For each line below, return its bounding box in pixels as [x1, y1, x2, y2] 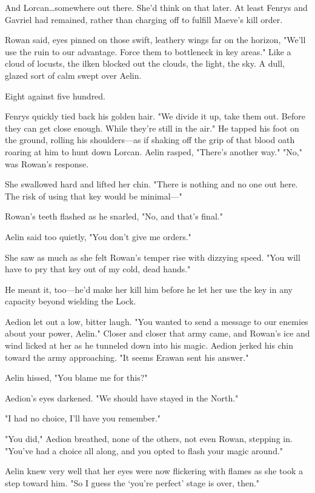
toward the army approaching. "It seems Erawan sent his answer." [5, 350, 249, 363]
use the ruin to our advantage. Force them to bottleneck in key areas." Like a [5, 45, 291, 58]
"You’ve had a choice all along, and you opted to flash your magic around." [5, 444, 283, 457]
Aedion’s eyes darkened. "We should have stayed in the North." [5, 391, 239, 404]
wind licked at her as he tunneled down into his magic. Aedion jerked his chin [5, 339, 293, 352]
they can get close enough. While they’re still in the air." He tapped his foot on [5, 121, 299, 134]
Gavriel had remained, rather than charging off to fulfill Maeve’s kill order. [5, 13, 283, 25]
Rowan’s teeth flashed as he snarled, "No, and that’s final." [5, 210, 223, 223]
